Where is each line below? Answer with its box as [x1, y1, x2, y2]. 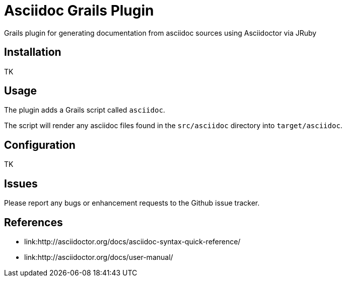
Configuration [4, 138, 76, 151]
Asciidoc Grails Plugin [4, 2, 154, 19]
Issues [4, 177, 38, 190]
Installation [4, 46, 61, 59]
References [4, 216, 63, 229]
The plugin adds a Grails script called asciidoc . [4, 106, 165, 115]
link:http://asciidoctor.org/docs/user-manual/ [24, 252, 173, 261]
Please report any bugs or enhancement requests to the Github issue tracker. [4, 199, 260, 208]
